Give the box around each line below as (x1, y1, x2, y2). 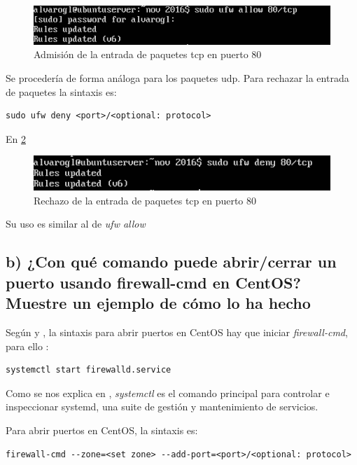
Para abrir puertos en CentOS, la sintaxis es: (6, 422, 198, 437)
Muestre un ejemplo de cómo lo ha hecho (6, 292, 311, 314)
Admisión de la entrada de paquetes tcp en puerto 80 (34, 47, 262, 62)
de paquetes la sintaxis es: (6, 84, 117, 99)
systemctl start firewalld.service (6, 365, 171, 375)
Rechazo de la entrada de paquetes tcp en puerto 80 (34, 193, 257, 207)
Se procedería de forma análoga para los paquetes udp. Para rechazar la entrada (6, 71, 349, 85)
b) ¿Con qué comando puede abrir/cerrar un (6, 251, 337, 272)
